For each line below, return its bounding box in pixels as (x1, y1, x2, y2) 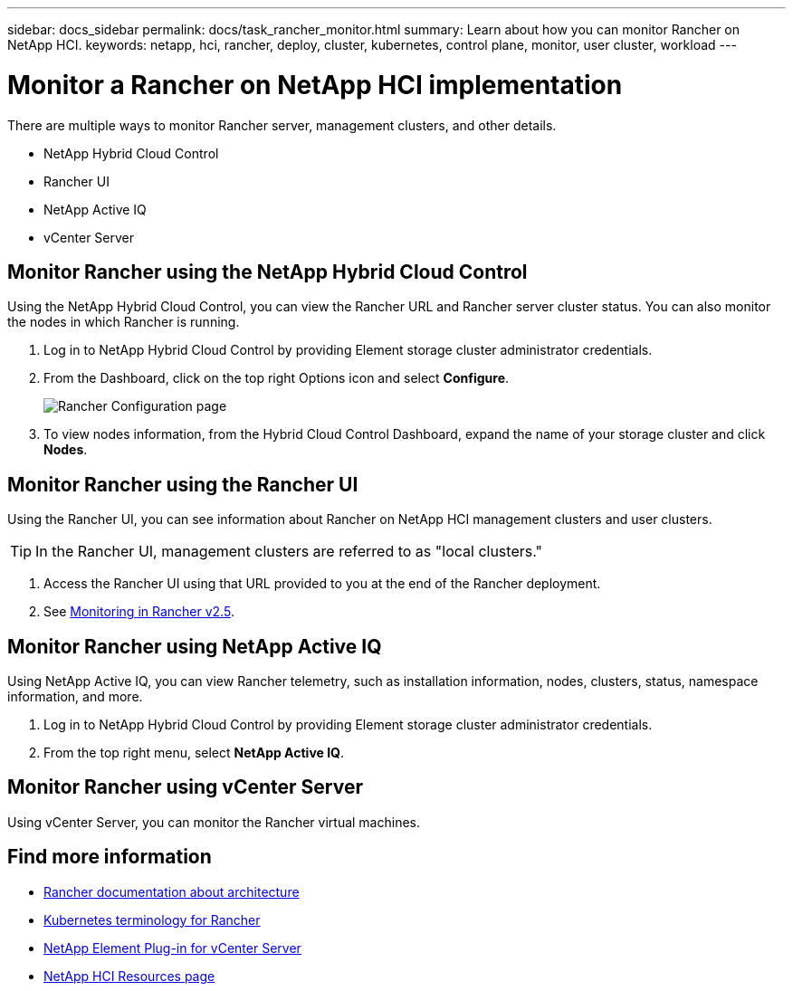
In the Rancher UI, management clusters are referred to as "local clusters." (35, 542, 542, 561)
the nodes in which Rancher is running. (7, 314, 240, 330)
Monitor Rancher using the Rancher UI (7, 472, 358, 496)
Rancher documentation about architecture (43, 883, 300, 900)
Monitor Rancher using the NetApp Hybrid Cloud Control (7, 260, 528, 283)
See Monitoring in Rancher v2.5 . (43, 604, 234, 620)
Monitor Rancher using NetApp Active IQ (7, 634, 382, 658)
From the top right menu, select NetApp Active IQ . (43, 745, 345, 761)
